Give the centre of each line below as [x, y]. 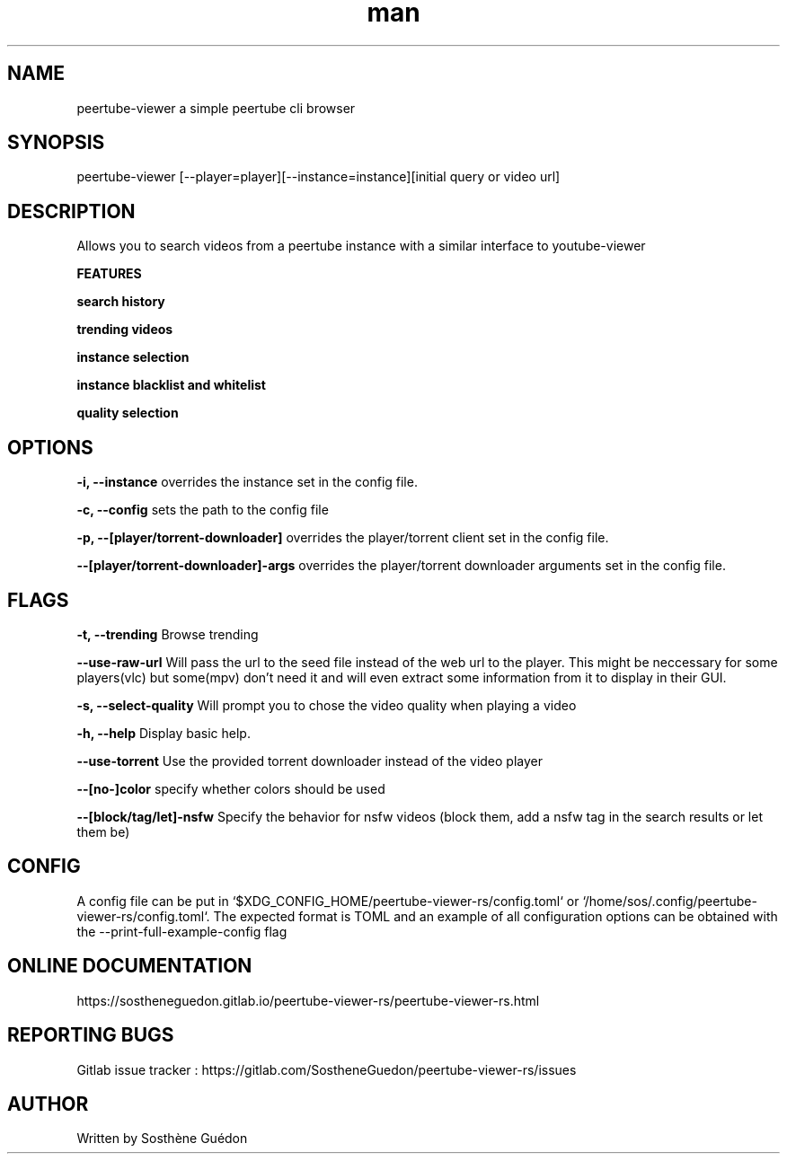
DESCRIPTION [71, 211]
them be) [103, 831]
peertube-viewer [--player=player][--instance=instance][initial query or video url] [318, 177]
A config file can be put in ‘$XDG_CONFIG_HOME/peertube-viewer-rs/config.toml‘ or [328, 901]
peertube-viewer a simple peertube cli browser [216, 108]
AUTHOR [48, 1104]
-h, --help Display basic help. [164, 733]
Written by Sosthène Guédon [162, 1139]
